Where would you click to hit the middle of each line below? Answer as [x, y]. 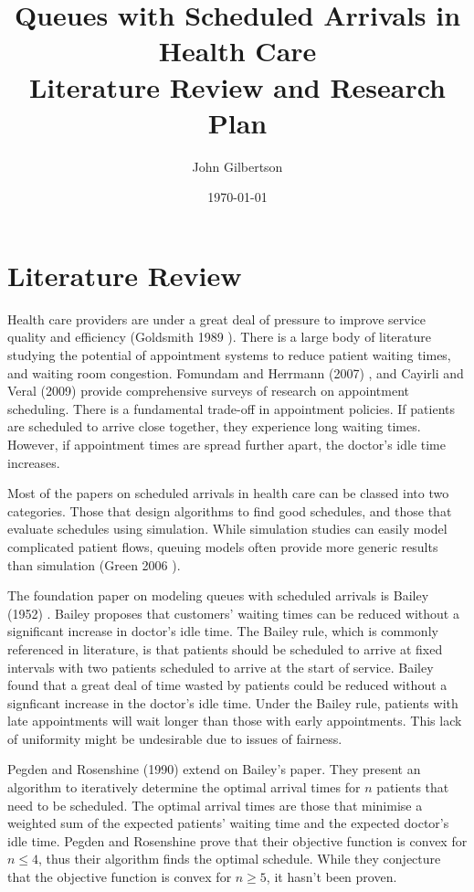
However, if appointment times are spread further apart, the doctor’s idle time [227, 444]
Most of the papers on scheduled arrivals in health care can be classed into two [228, 493]
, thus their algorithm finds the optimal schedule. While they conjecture [240, 859]
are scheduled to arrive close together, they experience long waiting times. [214, 426]
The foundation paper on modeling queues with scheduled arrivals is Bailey [218, 595]
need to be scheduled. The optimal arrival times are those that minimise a [215, 805]
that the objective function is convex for [120, 877]
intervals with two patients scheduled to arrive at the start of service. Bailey [221, 667]
